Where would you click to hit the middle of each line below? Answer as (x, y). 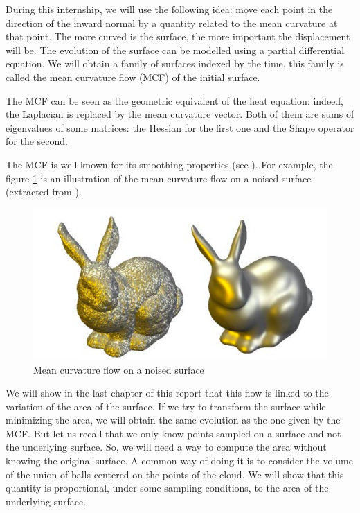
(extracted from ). (44, 192)
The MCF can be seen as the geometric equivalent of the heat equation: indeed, (175, 100)
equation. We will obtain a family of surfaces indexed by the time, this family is (175, 63)
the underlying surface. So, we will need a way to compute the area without (166, 447)
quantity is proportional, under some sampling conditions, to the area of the (167, 488)
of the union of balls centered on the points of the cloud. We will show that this (175, 474)
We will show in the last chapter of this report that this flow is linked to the (167, 393)
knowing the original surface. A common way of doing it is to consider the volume (179, 461)
